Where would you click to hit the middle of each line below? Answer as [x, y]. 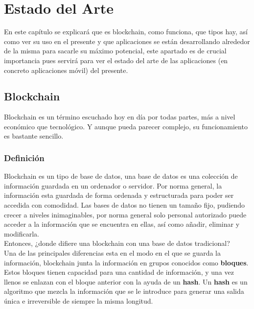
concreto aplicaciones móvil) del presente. [66, 70]
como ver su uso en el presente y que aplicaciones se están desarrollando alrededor [127, 41]
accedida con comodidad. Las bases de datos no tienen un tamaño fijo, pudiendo [125, 205]
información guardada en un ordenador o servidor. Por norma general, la [113, 185]
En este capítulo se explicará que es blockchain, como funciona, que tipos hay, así [126, 32]
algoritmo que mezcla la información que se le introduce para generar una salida [124, 291]
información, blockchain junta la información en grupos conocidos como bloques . [126, 262]
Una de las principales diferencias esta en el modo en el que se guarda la [113, 253]
